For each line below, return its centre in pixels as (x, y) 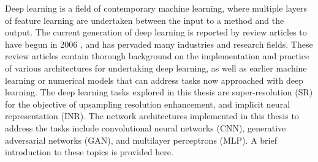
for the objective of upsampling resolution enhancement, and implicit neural (148, 104)
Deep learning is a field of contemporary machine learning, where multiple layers (156, 8)
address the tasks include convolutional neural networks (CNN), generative (146, 127)
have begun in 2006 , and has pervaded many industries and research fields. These (159, 44)
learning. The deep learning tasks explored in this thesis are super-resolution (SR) (159, 92)
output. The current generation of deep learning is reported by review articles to (156, 32)
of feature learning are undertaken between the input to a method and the (145, 20)
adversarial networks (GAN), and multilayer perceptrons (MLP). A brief (141, 140)
